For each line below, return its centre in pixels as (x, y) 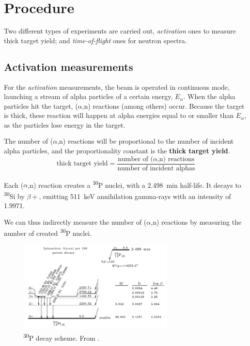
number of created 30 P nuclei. (48, 232)
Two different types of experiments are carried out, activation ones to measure (120, 31)
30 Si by (14, 195)
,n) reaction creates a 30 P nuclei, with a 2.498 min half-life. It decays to (134, 184)
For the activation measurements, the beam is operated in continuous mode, (117, 87)
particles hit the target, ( (41, 106)
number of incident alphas (156, 168)
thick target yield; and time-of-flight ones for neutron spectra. (95, 40)
